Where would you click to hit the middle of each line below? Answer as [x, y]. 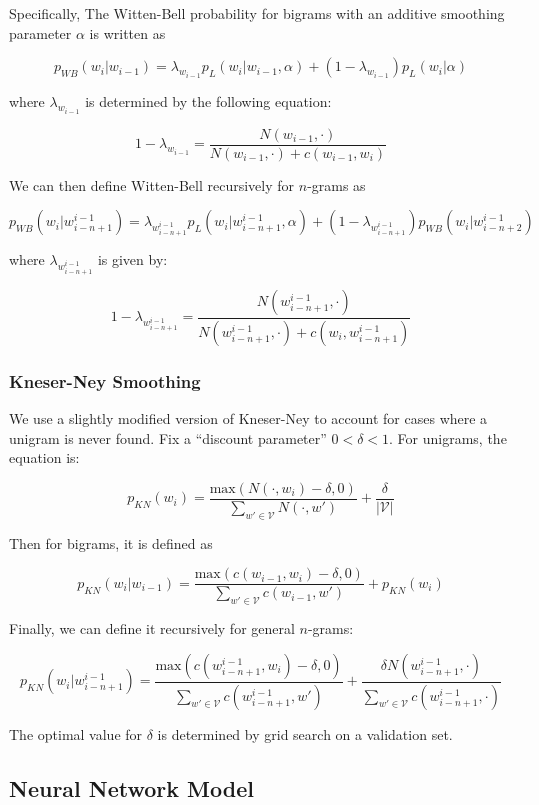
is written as [127, 32]
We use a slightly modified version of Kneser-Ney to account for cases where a [248, 418]
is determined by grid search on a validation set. [305, 733]
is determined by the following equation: [208, 101]
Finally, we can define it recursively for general [152, 628]
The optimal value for [76, 733]
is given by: [132, 259]
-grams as [336, 184]
